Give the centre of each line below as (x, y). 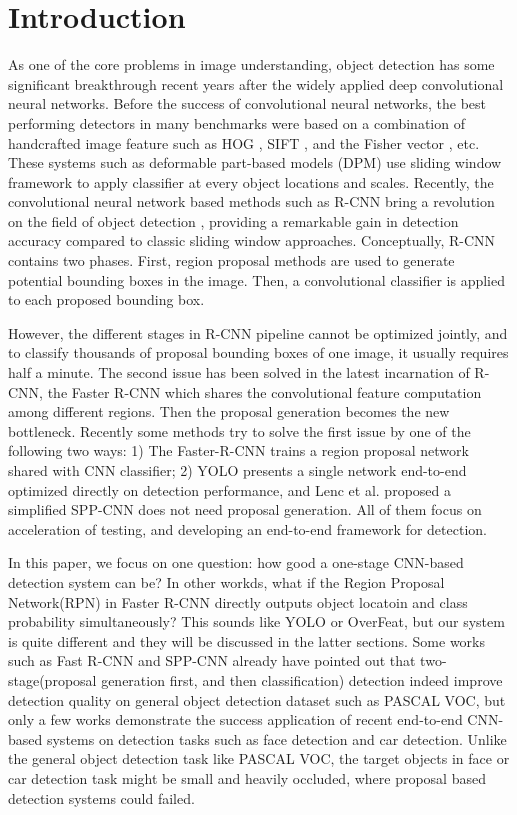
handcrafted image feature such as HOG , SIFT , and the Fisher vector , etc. (244, 142)
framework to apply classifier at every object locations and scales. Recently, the (251, 181)
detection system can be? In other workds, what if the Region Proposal (226, 581)
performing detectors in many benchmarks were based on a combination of (236, 122)
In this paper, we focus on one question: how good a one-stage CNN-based (236, 562)
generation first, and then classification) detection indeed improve (302, 679)
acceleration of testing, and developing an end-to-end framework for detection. (247, 528)
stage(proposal (52, 679)
